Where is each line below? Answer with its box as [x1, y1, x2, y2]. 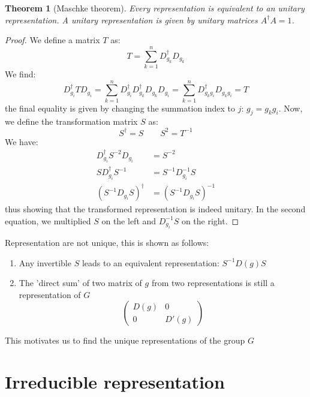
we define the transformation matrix [5, 115, 138, 128]
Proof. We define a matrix [5, 34, 100, 46]
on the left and [101, 214, 156, 227]
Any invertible [19, 256, 71, 269]
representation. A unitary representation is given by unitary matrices [5, 13, 258, 26]
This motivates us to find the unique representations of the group [5, 334, 245, 347]
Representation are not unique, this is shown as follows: [5, 236, 209, 249]
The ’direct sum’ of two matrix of [19, 276, 142, 289]
